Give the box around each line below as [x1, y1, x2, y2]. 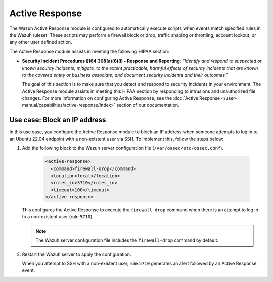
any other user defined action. [9, 39, 73, 45]
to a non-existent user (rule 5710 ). [22, 214, 94, 220]
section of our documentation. [116, 102, 179, 108]
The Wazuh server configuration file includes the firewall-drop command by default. [35, 237, 219, 243]
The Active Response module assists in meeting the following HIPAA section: [9, 48, 169, 54]
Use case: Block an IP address [9, 116, 106, 124]
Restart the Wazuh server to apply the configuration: [22, 251, 131, 257]
